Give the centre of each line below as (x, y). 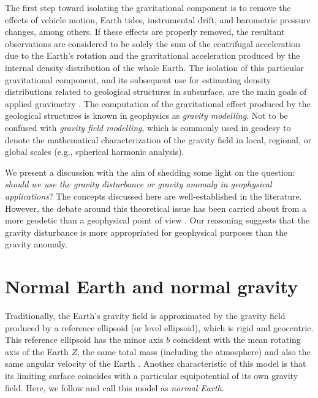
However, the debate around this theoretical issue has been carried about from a (156, 208)
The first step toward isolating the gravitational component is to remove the (148, 7)
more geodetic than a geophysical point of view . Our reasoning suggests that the (157, 220)
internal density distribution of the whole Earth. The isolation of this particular (155, 67)
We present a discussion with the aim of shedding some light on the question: (150, 172)
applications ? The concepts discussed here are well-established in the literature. (153, 196)
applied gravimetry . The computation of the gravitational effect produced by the (158, 103)
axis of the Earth (37, 351)
